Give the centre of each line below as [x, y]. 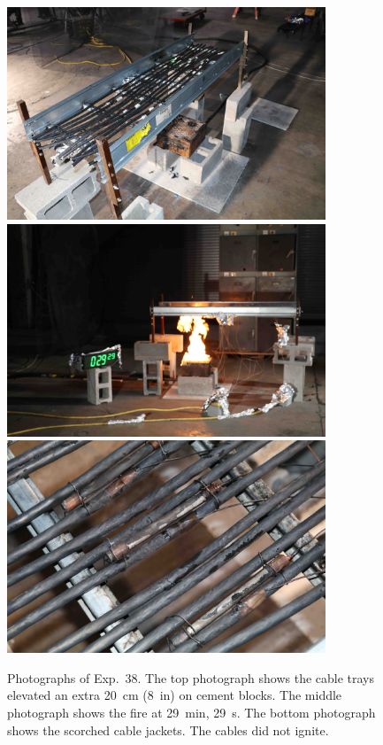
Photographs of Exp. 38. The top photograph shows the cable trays [191, 677]
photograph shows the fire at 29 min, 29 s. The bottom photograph [191, 712]
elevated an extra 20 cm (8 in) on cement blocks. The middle [175, 695]
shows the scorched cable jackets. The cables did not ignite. [168, 729]
